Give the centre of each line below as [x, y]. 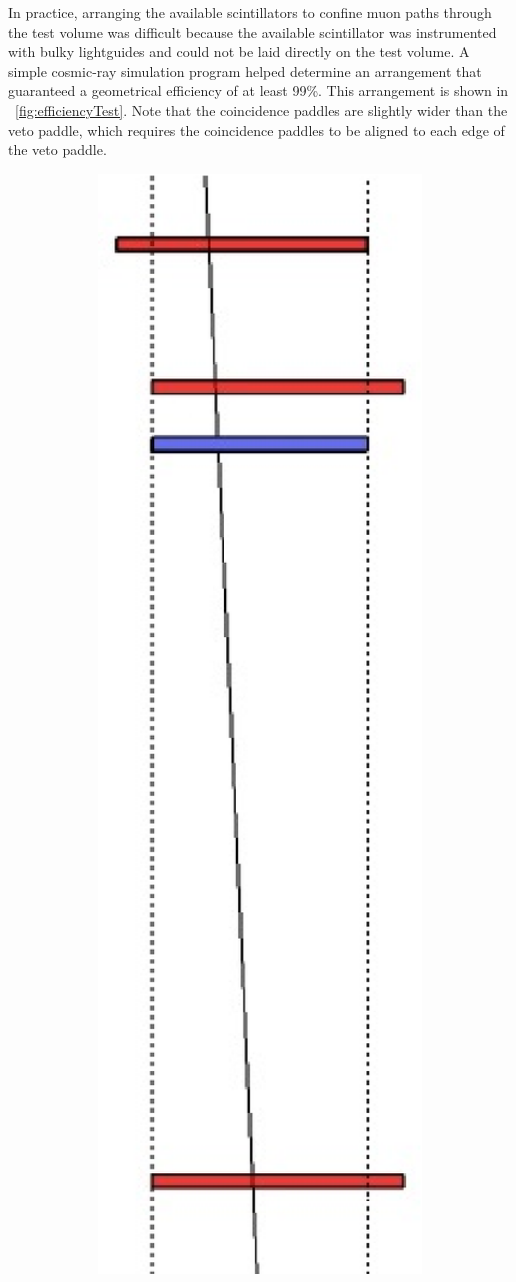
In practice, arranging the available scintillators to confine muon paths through [250, 12]
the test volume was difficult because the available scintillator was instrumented [252, 31]
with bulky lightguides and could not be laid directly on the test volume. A [239, 51]
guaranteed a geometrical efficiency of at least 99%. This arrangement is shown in [258, 90]
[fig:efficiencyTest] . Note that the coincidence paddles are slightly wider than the [261, 109]
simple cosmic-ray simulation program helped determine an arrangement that [245, 70]
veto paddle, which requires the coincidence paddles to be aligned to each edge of [256, 129]
